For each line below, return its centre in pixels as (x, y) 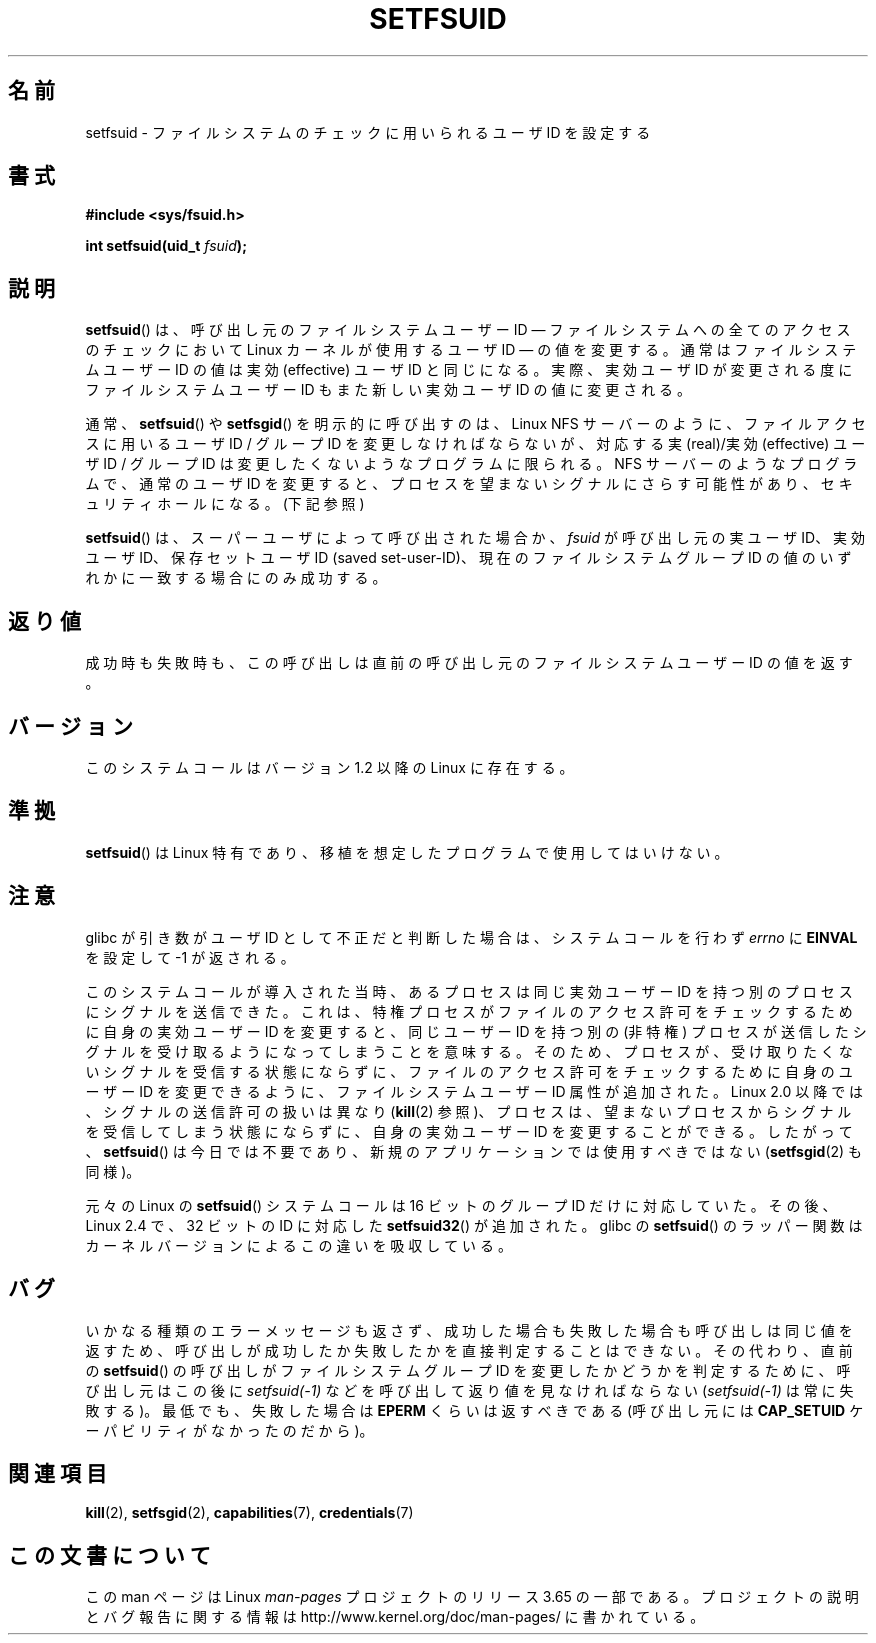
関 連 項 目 (57, 1473)
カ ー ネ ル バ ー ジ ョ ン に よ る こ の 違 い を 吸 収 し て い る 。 (298, 1245)
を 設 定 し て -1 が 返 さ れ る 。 (190, 957)
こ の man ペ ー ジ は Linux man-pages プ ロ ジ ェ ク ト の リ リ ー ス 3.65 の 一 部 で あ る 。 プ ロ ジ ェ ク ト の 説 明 (472, 1597)
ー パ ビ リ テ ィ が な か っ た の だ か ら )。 (229, 1430)
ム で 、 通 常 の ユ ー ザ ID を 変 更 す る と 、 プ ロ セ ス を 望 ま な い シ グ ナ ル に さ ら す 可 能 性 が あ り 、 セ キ (469, 484)
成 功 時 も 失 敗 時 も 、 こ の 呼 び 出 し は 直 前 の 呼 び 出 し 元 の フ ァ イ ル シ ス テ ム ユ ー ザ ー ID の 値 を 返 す (469, 663)
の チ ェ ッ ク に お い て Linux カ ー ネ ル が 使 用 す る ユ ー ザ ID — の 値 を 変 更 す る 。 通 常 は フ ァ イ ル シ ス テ (471, 350)
